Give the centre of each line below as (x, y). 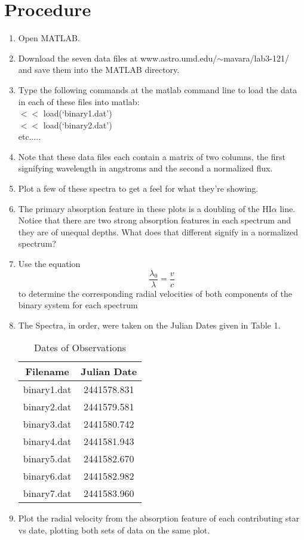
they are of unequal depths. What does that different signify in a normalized (158, 231)
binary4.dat (47, 441)
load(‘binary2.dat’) (78, 125)
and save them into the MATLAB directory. (99, 70)
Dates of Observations (80, 348)
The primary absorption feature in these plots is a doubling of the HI (145, 208)
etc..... (30, 136)
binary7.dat (47, 493)
